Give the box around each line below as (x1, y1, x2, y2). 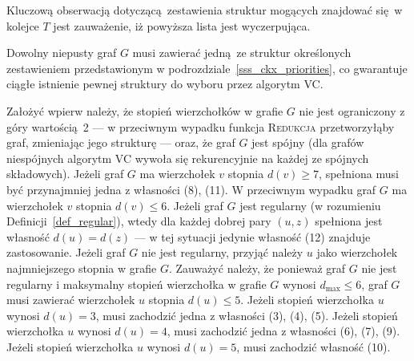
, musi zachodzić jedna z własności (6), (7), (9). (167, 322, 400, 339)
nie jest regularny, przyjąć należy (141, 244, 303, 261)
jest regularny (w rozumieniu (239, 197, 381, 213)
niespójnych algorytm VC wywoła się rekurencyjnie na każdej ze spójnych (6, 149, 369, 166)
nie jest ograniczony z (299, 102, 405, 119)
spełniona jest (315, 213, 383, 229)
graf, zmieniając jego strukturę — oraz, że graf (6, 134, 235, 151)
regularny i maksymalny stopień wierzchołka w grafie (6, 275, 267, 292)
